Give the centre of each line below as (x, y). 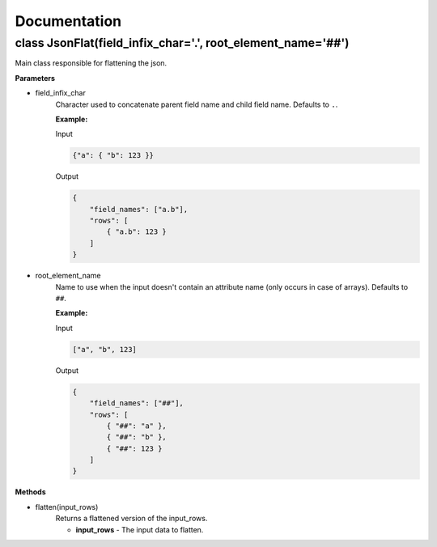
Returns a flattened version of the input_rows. (132, 519)
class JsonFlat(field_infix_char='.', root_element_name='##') (182, 43)
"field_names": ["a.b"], (139, 209)
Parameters (35, 78)
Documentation (68, 21)
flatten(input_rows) (67, 507)
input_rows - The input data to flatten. (140, 529)
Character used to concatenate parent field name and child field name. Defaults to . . (197, 104)
